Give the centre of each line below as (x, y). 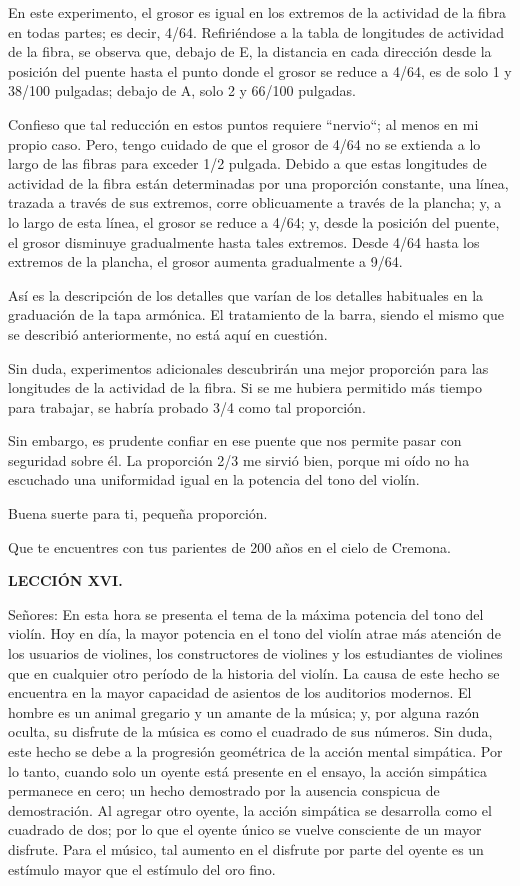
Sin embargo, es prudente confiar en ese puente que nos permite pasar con (235, 440)
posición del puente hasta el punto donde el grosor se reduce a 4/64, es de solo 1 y (260, 70)
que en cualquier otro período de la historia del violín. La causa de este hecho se (254, 672)
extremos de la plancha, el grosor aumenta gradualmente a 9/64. (205, 261)
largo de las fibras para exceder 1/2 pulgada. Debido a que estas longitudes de (247, 163)
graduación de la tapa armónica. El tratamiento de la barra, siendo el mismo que (256, 314)
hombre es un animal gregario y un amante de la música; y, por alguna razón (244, 711)
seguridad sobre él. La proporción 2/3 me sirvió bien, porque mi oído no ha (239, 459)
